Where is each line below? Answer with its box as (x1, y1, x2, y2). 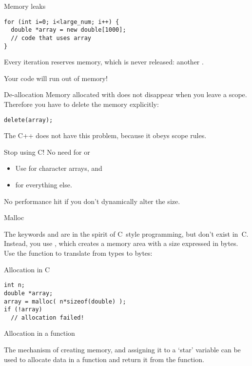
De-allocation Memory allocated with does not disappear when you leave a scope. (4, 89, 247, 100)
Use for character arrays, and (15, 163, 102, 173)
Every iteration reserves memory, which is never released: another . (4, 57, 204, 67)
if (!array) (4, 306, 42, 313)
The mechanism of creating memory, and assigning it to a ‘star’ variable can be (4, 345, 241, 355)
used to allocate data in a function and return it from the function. (4, 354, 204, 364)
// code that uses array (11, 34, 91, 41)
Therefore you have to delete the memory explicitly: (4, 99, 159, 109)
